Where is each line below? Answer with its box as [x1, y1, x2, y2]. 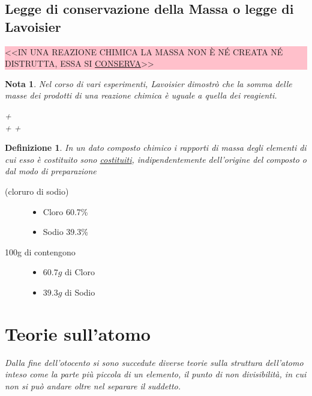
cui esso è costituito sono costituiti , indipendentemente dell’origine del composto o [5, 153, 307, 165]
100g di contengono [5, 245, 76, 258]
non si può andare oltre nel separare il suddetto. [5, 379, 181, 392]
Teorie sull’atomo [5, 321, 151, 346]
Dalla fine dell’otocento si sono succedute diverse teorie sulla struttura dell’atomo [5, 356, 304, 368]
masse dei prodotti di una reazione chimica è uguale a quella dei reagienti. [5, 89, 277, 102]
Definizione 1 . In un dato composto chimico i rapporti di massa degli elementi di [5, 141, 307, 154]
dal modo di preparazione [5, 165, 97, 177]
